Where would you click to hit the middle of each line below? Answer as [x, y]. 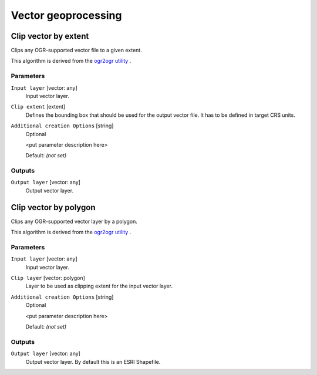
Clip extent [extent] [38, 107]
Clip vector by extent [50, 36]
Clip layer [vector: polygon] [48, 278]
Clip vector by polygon [53, 207]
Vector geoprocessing [66, 15]
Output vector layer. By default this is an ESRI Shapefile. [93, 362]
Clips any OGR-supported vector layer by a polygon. [74, 221]
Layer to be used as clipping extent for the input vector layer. [99, 286]
